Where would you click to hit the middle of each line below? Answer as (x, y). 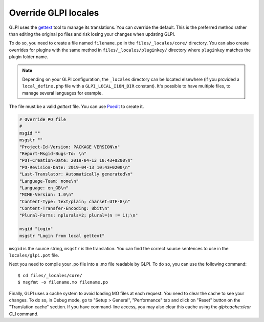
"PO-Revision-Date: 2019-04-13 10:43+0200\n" (75, 167)
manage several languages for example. (62, 93)
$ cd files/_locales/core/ (50, 275)
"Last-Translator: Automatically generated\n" (76, 174)
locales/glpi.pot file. (34, 255)
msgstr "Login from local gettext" (62, 236)
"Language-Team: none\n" (49, 181)
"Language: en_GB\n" (44, 188)
